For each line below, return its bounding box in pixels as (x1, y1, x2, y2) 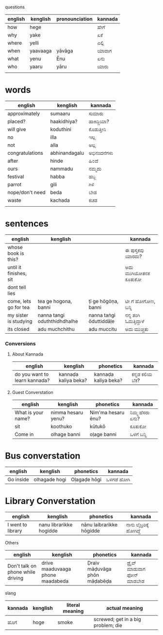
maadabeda (41, 578, 69, 585)
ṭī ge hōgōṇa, (88, 298, 119, 305)
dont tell (7, 284, 26, 291)
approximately (7, 110, 40, 117)
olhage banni (50, 431, 81, 438)
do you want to (14, 371, 49, 378)
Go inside (7, 476, 29, 483)
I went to (7, 521, 28, 528)
